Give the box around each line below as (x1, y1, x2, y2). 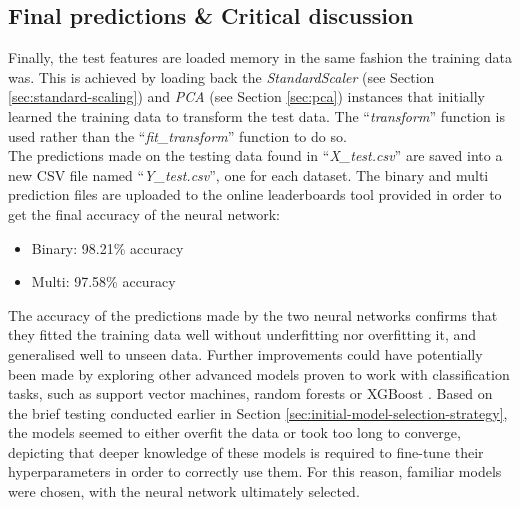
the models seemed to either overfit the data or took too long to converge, (8, 422, 461, 443)
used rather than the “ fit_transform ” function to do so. (8, 125, 347, 146)
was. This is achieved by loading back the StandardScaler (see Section (8, 66, 435, 87)
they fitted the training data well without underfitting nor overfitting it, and (8, 324, 477, 345)
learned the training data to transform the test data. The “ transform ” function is (8, 105, 505, 126)
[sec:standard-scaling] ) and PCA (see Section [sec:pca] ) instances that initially (8, 86, 485, 107)
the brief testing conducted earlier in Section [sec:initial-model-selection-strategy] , (8, 402, 508, 423)
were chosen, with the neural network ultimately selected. (8, 481, 360, 502)
